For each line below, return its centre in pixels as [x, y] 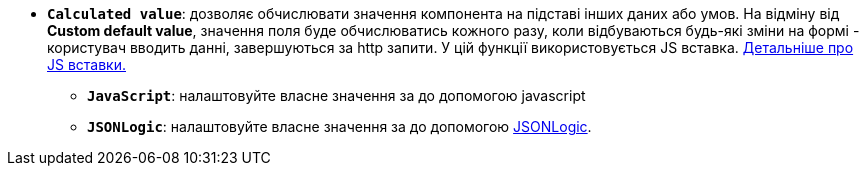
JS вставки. [87, 64]
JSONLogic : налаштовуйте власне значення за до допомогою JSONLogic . [339, 126]
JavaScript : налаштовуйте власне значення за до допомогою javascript [336, 95]
